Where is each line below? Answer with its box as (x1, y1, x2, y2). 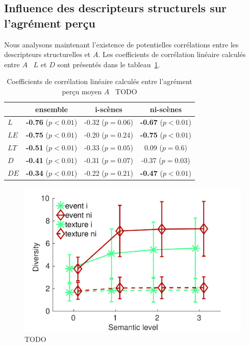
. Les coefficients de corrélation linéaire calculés (98, 49, 246, 60)
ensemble (35, 103, 68, 114)
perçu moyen (62, 86, 102, 96)
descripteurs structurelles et (4, 49, 91, 60)
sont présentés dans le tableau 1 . (57, 59, 160, 69)
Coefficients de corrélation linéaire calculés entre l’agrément (7, 76, 192, 87)
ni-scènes (149, 103, 182, 114)
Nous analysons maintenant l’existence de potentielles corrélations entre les (4, 39, 239, 49)
